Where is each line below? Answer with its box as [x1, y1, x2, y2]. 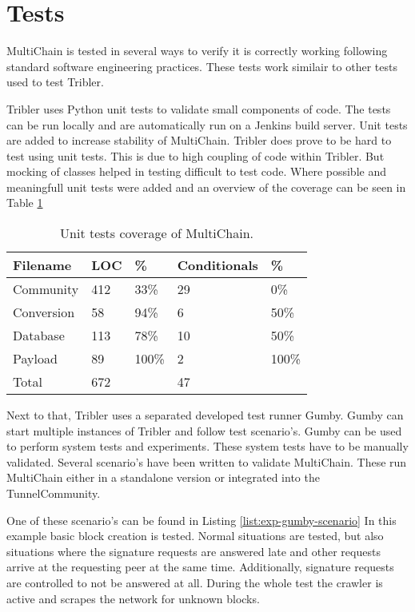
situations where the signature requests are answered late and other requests [6, 542, 381, 559]
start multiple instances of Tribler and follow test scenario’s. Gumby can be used [6, 422, 402, 439]
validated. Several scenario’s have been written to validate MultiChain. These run [6, 453, 407, 470]
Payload [13, 349, 58, 368]
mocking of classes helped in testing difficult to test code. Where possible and [6, 163, 386, 180]
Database [13, 326, 65, 345]
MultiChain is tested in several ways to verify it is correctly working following [6, 42, 388, 59]
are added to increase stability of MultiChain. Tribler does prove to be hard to [6, 132, 392, 149]
